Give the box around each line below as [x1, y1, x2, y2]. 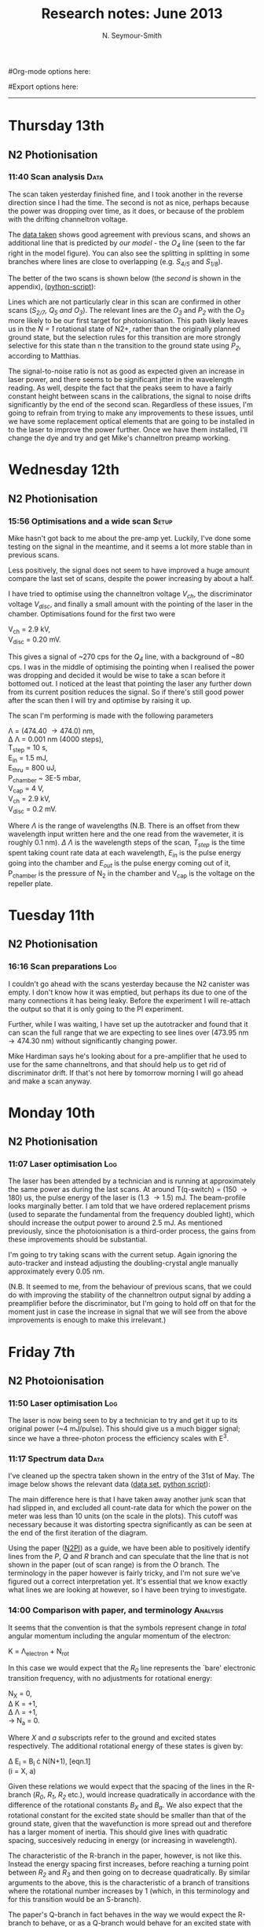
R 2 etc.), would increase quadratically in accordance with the [57, 1790, 255, 1801]
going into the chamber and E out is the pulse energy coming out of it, [8, 859, 231, 870]
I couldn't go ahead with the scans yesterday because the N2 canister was [8, 979, 250, 988]
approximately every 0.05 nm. [8, 1267, 104, 1276]
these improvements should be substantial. [8, 1235, 148, 1245]
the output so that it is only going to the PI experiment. [8, 1004, 184, 1013]
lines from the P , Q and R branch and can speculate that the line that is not [8, 1552, 249, 1561]
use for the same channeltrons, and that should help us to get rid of [8, 1059, 226, 1069]
